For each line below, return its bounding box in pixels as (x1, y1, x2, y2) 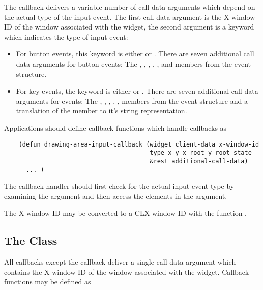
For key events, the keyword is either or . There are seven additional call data (16, 85, 258, 96)
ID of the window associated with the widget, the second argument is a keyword (4, 21, 254, 32)
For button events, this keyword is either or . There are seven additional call (16, 48, 254, 59)
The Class (4, 233, 57, 248)
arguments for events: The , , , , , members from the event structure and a (16, 95, 248, 106)
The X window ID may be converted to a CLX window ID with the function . (4, 208, 247, 218)
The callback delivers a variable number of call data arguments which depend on (4, 2, 255, 12)
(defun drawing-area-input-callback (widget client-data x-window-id (18, 140, 259, 148)
